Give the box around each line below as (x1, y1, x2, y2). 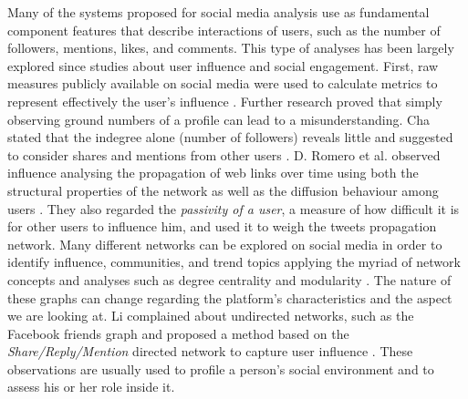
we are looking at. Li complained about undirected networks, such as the (7, 306, 414, 325)
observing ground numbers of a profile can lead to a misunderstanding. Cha (7, 109, 430, 128)
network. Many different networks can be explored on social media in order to (7, 234, 442, 253)
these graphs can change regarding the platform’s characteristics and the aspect (7, 288, 452, 307)
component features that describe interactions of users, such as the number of (7, 20, 441, 39)
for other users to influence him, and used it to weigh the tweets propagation (7, 217, 437, 236)
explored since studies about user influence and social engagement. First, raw (7, 56, 439, 75)
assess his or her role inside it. (7, 377, 175, 396)
